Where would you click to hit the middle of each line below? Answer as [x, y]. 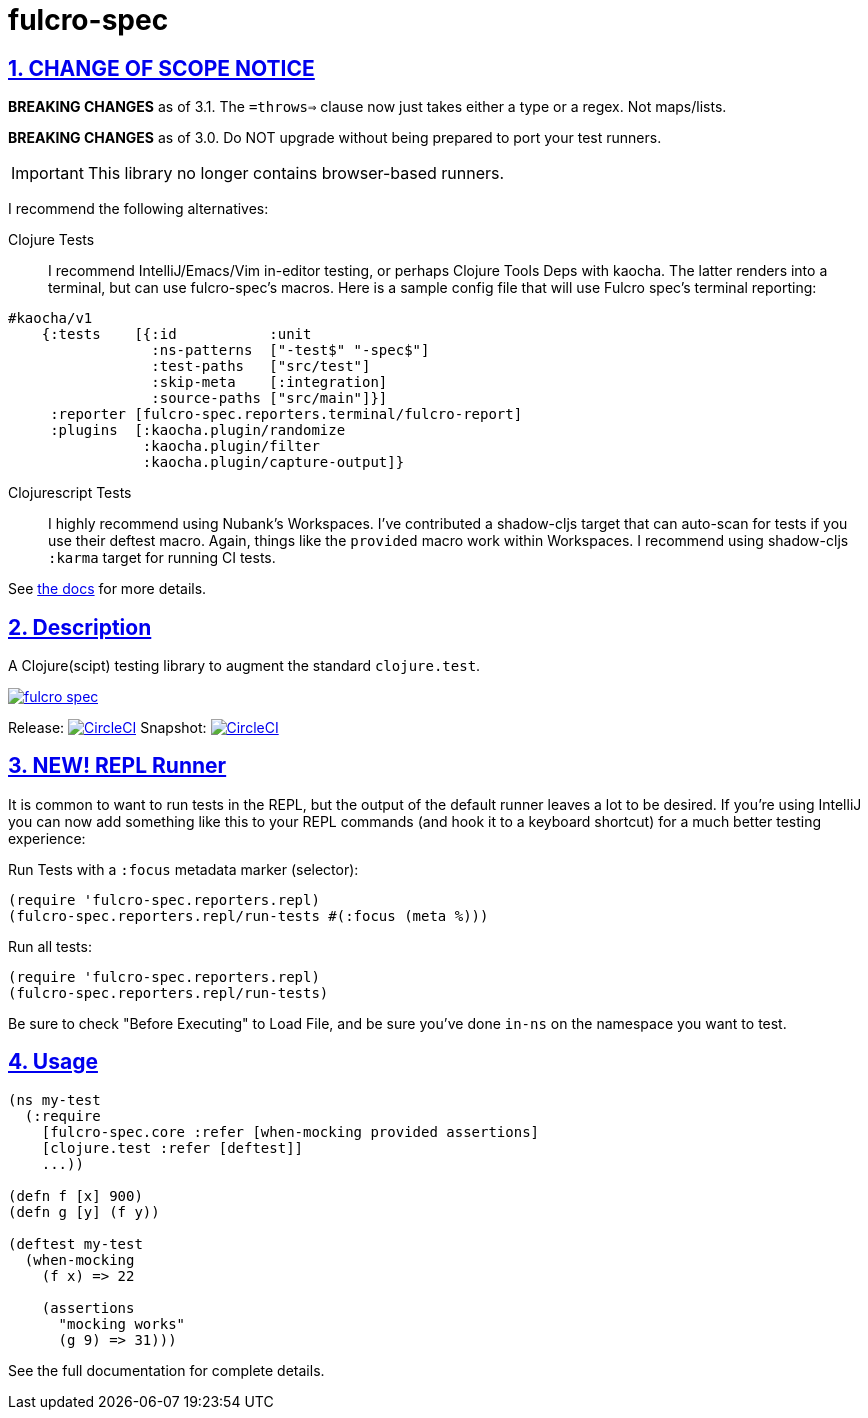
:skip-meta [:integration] [269, 382]
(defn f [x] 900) [75, 1195]
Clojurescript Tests [70, 493]
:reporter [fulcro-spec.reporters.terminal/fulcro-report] [286, 414]
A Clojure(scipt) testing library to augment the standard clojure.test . [244, 666]
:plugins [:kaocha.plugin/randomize [198, 430]
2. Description [80, 627]
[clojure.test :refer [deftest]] [172, 1147]
